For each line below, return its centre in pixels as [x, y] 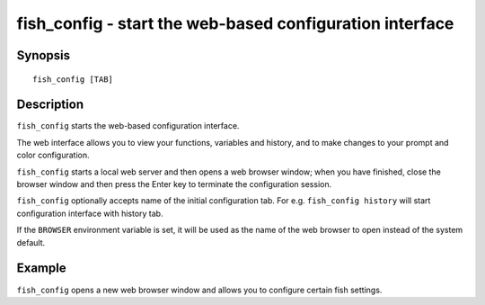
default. [31, 242]
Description [50, 105]
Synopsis [44, 55]
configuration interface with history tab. [90, 213]
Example [41, 269]
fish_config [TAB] [73, 79]
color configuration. [53, 155]
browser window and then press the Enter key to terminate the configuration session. [174, 184]
